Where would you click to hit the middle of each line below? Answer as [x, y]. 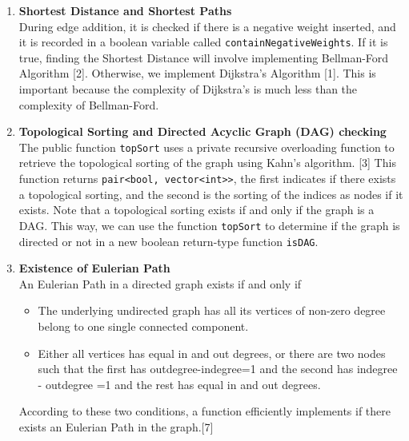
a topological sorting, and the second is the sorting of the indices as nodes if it [211, 194]
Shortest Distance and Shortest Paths [125, 10]
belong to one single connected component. [143, 326]
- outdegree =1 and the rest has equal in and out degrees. [179, 384]
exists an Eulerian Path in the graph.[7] [116, 426]
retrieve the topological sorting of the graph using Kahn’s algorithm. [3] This [207, 163]
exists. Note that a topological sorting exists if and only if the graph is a [196, 210]
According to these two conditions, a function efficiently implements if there [205, 411]
